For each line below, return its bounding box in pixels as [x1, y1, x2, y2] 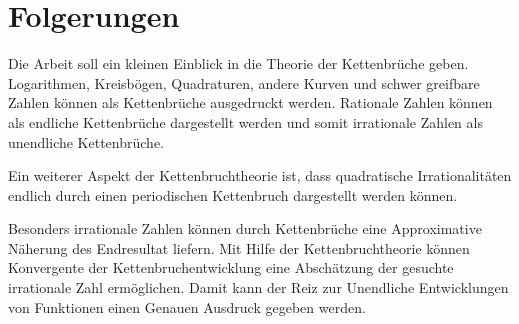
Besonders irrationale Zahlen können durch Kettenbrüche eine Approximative [8, 218, 482, 239]
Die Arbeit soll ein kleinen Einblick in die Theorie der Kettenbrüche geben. [8, 53, 469, 74]
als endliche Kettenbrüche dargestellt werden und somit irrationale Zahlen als [8, 111, 483, 132]
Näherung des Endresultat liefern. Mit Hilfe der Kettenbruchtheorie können [8, 237, 470, 258]
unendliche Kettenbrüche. [8, 131, 165, 152]
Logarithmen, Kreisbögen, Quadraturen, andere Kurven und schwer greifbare [8, 72, 480, 93]
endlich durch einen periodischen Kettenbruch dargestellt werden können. [8, 184, 458, 205]
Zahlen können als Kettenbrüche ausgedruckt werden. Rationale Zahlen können [8, 92, 493, 113]
